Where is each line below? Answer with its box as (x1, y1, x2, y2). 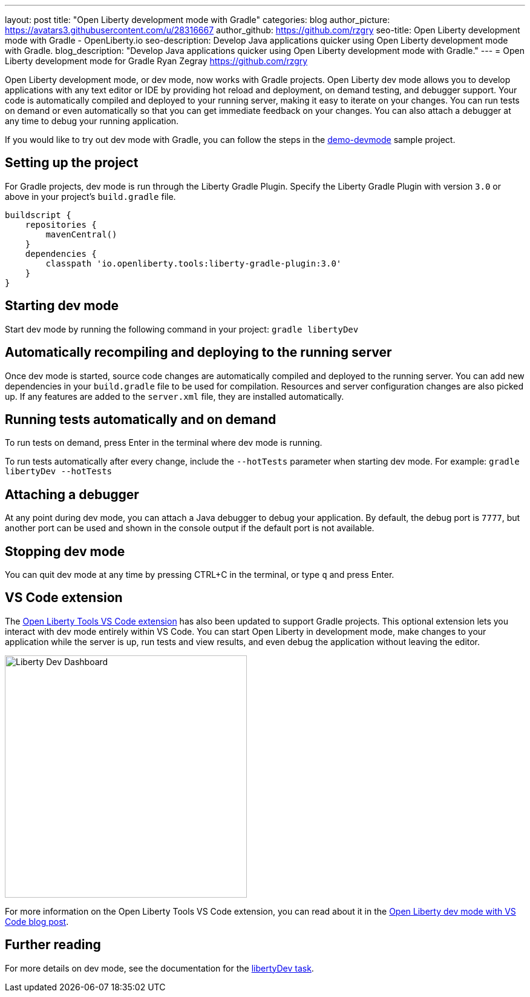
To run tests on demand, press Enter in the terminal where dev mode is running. (5, 437, 322, 448)
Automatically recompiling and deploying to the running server (5, 345, 392, 360)
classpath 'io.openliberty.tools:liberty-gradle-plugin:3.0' (45, 258, 342, 268)
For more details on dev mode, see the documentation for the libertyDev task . (5, 962, 314, 973)
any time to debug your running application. (5, 116, 179, 126)
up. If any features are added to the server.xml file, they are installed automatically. (5, 391, 344, 402)
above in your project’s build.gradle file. (5, 191, 176, 202)
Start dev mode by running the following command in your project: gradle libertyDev (5, 323, 359, 334)
